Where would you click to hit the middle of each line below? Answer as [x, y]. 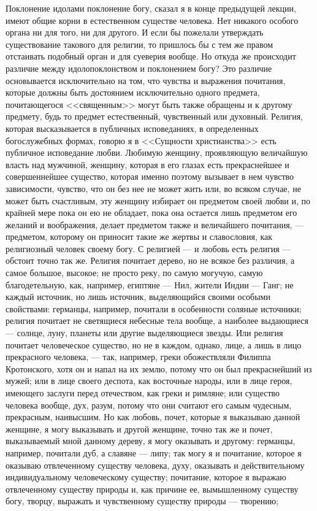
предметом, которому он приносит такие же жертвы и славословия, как [139, 236]
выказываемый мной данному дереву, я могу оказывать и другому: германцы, [151, 441]
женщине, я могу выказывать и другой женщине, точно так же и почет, [139, 428]
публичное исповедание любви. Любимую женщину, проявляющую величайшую [157, 152]
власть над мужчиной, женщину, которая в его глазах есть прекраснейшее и [147, 164]
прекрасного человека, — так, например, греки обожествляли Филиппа [138, 357]
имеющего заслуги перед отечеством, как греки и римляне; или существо [143, 393]
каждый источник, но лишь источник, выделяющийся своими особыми [138, 297]
